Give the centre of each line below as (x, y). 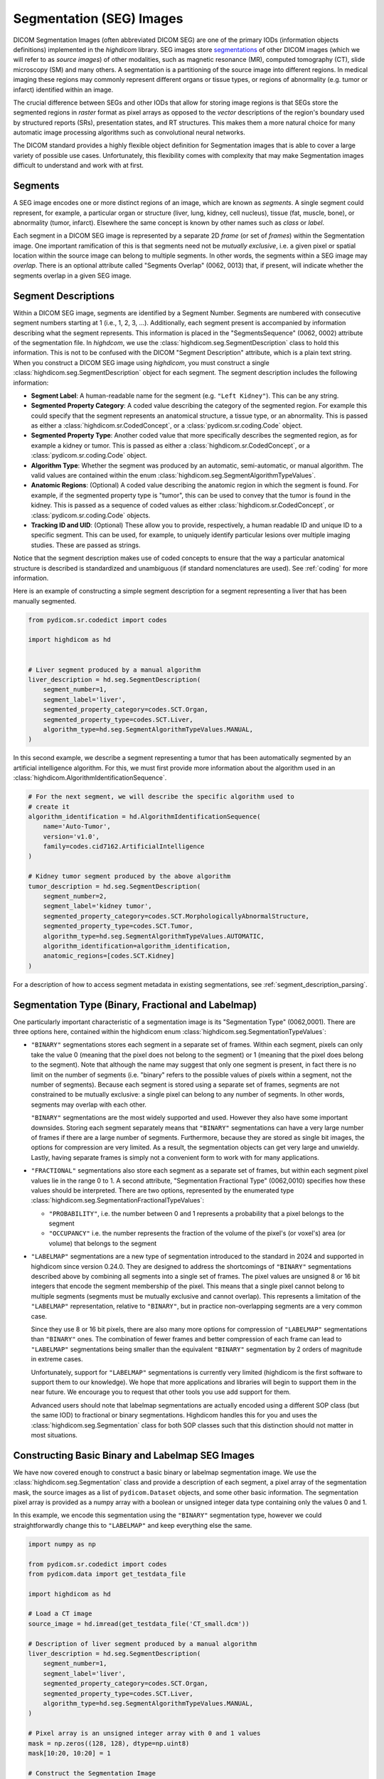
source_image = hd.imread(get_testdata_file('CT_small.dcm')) (139, 1624)
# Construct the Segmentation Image (92, 1773)
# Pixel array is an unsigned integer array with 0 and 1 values (144, 1733)
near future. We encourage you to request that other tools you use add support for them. (161, 1392)
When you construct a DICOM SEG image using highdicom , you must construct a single (141, 362)
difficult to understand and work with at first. (78, 165)
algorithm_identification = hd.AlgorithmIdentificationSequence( (144, 816)
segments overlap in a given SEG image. (72, 275)
